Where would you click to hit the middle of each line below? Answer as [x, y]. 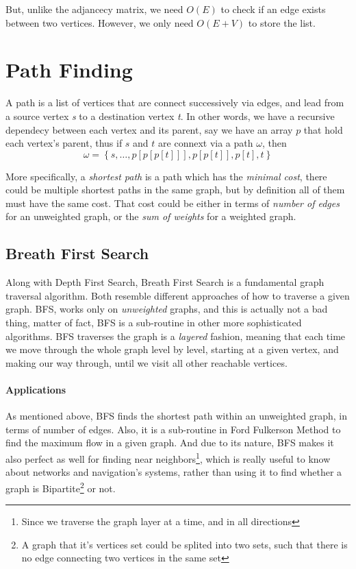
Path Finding [69, 70]
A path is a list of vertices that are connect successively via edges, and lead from [175, 102]
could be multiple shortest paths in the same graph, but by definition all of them [175, 190]
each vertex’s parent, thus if [64, 143]
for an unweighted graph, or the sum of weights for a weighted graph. [151, 216]
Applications [36, 390]
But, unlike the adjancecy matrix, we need [94, 9]
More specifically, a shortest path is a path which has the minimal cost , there [166, 176]
